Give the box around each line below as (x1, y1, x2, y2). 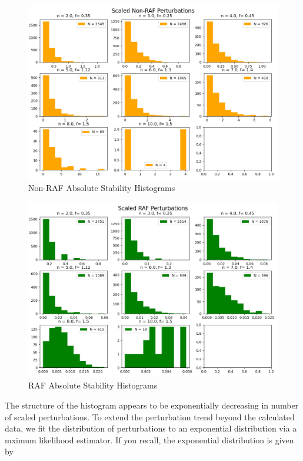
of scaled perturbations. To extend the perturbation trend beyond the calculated (5, 410, 295, 423)
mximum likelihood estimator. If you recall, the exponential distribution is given (5, 433, 294, 446)
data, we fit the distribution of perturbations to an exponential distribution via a (5, 422, 297, 434)
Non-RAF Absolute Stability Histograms (28, 182, 175, 194)
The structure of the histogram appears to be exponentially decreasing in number (5, 399, 299, 411)
